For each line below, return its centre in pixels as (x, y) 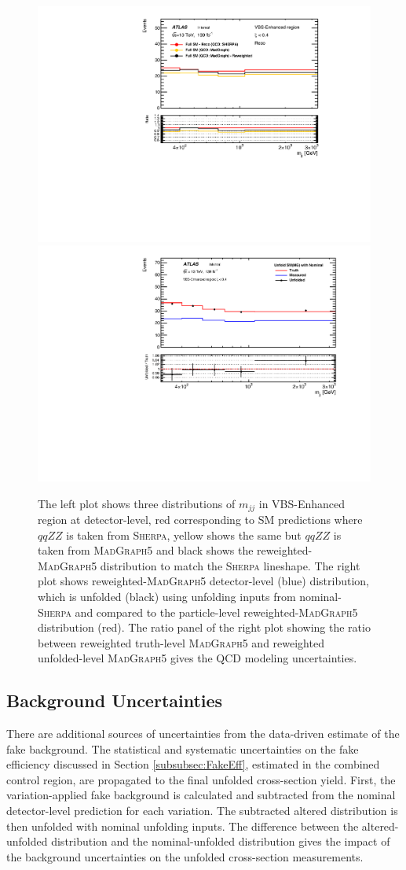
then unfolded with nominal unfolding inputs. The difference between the (183, 826)
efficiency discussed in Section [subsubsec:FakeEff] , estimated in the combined (193, 764)
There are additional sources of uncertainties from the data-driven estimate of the (203, 734)
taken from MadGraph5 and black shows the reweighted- (175, 550)
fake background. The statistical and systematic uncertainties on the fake (183, 748)
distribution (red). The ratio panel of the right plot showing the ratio (204, 627)
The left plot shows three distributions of (137, 503)
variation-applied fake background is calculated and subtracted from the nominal (201, 795)
